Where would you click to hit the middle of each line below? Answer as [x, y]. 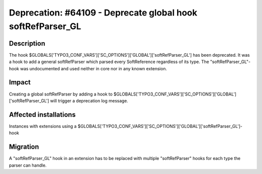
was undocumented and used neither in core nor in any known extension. [94, 68]
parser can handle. [28, 165]
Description [27, 43]
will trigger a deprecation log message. [89, 101]
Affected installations [42, 115]
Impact [20, 82]
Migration [24, 147]
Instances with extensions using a [43, 126]
